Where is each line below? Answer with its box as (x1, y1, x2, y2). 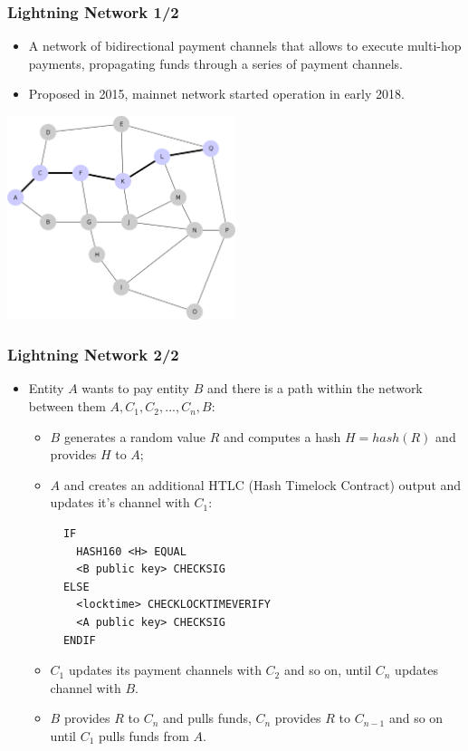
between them (28, 397, 106, 416)
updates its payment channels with (68, 660, 262, 679)
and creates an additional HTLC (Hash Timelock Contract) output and (63, 475, 462, 494)
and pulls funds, (163, 708, 252, 727)
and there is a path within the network (206, 379, 423, 398)
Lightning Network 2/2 (7, 343, 179, 366)
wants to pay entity (81, 379, 190, 398)
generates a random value (63, 427, 205, 446)
